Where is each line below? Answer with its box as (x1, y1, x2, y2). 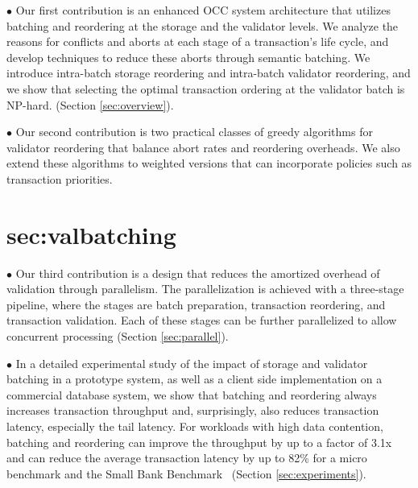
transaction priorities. (6, 170, 113, 187)
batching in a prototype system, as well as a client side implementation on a (6, 370, 383, 387)
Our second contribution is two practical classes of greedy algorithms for (15, 123, 373, 140)
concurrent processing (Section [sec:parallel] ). (6, 328, 229, 345)
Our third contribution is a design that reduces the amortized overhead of (15, 264, 380, 281)
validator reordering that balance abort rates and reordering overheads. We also (6, 139, 400, 155)
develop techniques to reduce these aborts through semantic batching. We (6, 48, 370, 65)
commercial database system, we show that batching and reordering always (6, 386, 377, 403)
